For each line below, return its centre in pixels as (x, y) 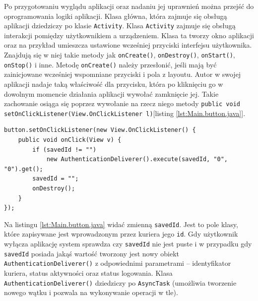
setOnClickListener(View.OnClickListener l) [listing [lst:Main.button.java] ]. (125, 113)
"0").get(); (24, 169)
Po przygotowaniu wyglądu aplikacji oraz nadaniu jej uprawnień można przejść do (129, 6)
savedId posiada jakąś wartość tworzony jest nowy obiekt (92, 253)
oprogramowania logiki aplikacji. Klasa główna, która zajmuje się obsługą (116, 16)
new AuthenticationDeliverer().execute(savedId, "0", (137, 159)
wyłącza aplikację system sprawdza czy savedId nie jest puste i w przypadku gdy (128, 244)
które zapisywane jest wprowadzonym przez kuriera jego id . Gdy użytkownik (121, 234)
